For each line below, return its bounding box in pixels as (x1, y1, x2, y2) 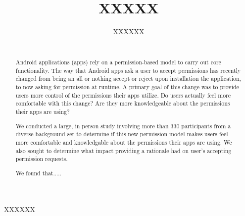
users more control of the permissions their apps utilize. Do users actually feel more (15, 91, 231, 99)
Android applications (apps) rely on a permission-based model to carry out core (15, 58, 221, 66)
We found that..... (15, 168, 61, 177)
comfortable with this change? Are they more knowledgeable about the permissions (15, 99, 230, 108)
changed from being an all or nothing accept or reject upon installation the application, (15, 74, 241, 83)
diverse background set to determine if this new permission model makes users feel (15, 130, 228, 138)
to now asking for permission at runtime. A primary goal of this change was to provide (15, 83, 239, 91)
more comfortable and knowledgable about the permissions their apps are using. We (15, 138, 232, 146)
